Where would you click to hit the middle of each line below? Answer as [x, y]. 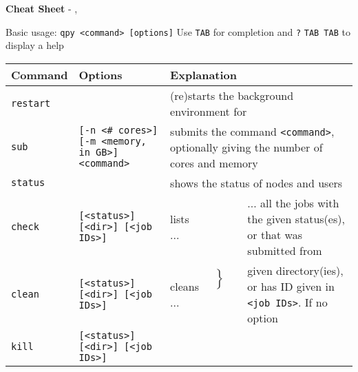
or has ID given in [291, 286]
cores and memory [214, 163]
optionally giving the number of [246, 147]
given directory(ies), [295, 270]
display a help [35, 45]
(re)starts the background [232, 95]
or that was [275, 234]
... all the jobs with [293, 203]
